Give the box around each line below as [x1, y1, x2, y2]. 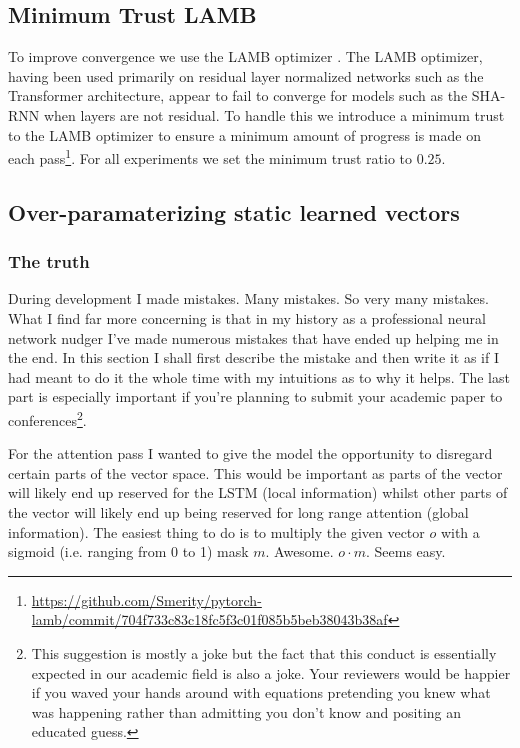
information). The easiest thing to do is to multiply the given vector [8, 521, 425, 542]
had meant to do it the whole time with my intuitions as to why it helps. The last [8, 366, 510, 387]
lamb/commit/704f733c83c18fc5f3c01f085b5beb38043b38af [31, 609, 388, 630]
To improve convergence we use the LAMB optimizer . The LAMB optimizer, [8, 46, 483, 67]
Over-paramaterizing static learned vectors [8, 196, 460, 227]
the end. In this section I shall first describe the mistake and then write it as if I [8, 347, 500, 368]
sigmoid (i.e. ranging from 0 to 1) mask [8, 541, 249, 562]
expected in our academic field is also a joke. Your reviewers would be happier [31, 662, 511, 683]
